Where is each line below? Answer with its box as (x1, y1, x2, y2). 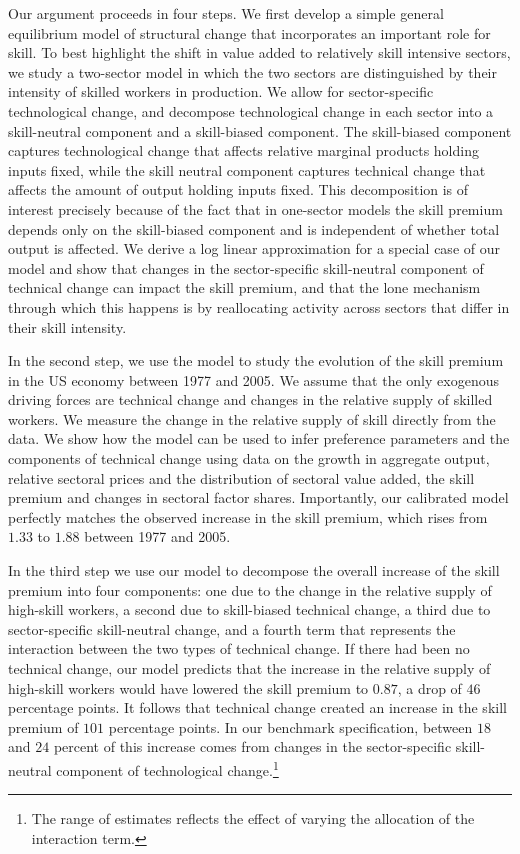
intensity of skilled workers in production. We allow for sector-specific (8, 81, 434, 102)
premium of (8, 716, 79, 737)
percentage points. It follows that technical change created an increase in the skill (8, 697, 507, 718)
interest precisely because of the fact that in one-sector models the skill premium (8, 198, 503, 219)
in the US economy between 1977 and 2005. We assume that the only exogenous (8, 369, 499, 390)
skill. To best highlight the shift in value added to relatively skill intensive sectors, (8, 42, 511, 63)
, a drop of (397, 677, 462, 698)
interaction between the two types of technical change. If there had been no (8, 638, 470, 659)
